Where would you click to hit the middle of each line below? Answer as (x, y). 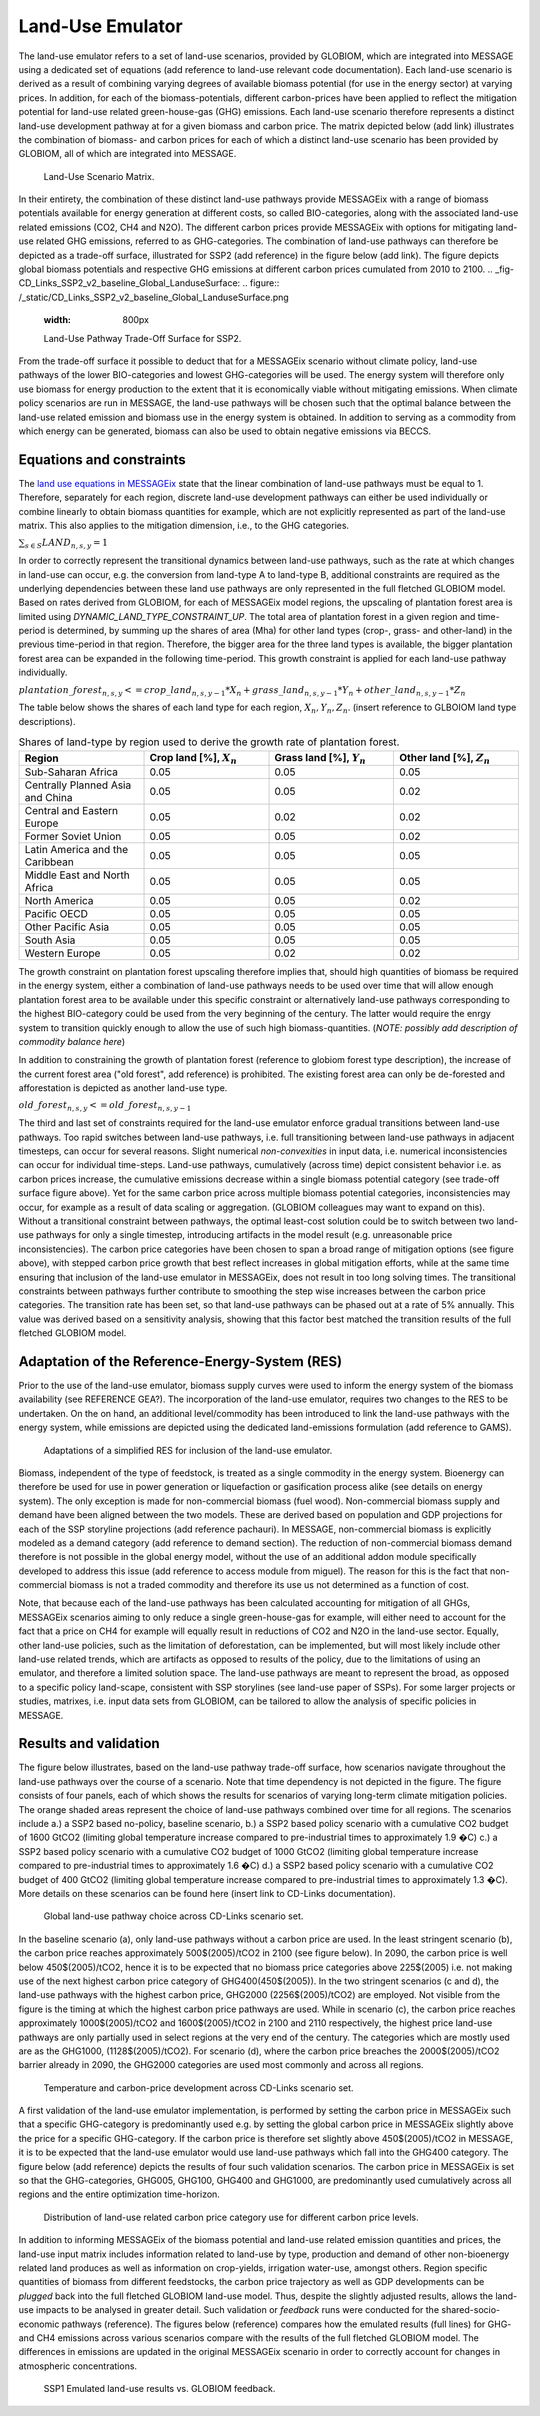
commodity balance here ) (71, 1041)
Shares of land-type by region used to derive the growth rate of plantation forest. (209, 742)
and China (48, 797)
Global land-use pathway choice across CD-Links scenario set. (173, 1916)
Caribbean (49, 862)
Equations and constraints (102, 459)
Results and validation (89, 1743)
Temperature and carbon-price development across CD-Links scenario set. (198, 2087)
